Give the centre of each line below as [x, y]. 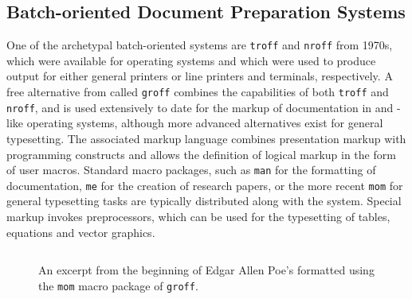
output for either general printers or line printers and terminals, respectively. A [200, 76]
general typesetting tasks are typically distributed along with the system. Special [204, 201]
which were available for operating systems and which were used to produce [191, 60]
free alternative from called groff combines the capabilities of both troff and [198, 92]
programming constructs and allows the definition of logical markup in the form [201, 154]
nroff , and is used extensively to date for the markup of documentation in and [200, 107]
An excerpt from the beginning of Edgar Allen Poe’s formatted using [206, 270]
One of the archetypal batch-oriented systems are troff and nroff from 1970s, [200, 45]
